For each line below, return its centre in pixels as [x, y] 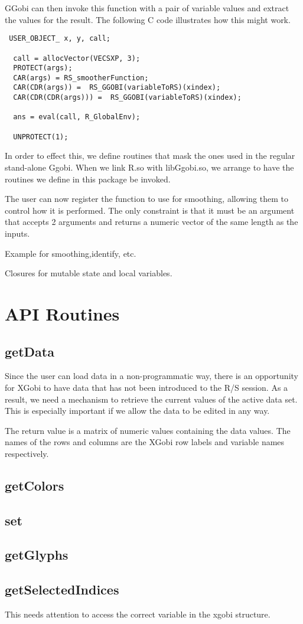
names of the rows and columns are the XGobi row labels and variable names [145, 442]
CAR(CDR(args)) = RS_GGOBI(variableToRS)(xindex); [117, 88]
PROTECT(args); [43, 68]
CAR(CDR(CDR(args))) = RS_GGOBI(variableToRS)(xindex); [127, 98]
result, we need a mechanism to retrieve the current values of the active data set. [151, 399]
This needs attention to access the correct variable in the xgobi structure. [138, 614]
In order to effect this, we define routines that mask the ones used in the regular [150, 156]
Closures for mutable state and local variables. [89, 273]
